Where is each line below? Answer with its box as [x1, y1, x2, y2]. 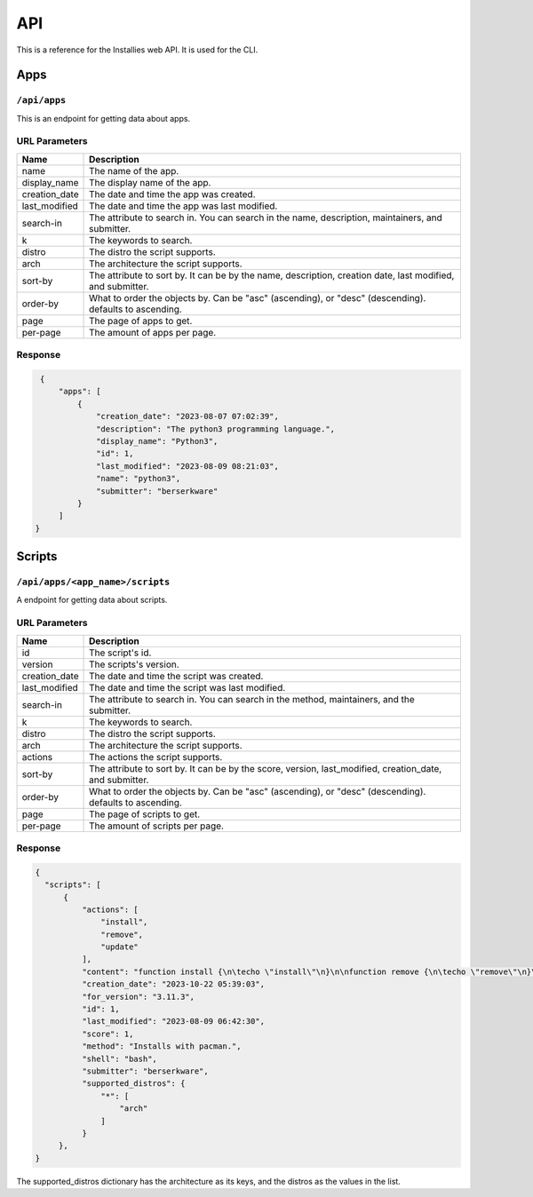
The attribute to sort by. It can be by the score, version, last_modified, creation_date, [89, 762, 442, 774]
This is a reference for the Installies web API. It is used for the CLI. [16, 44, 259, 55]
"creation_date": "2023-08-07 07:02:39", [96, 411, 279, 422]
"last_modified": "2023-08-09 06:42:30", [81, 1017, 266, 1027]
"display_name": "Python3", [96, 436, 219, 446]
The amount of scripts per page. [89, 820, 224, 832]
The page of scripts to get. [89, 808, 201, 820]
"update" [100, 942, 139, 952]
